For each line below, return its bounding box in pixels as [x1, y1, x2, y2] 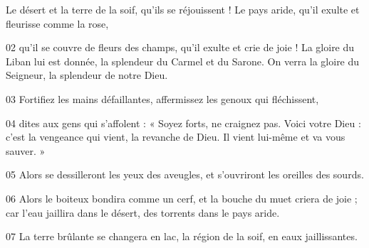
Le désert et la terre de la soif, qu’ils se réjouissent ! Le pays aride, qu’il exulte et [6, 2, 360, 16]
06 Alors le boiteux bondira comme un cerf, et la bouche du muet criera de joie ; [6, 190, 358, 205]
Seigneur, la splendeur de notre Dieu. [6, 68, 168, 82]
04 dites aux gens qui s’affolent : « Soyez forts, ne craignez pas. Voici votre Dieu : [6, 115, 361, 130]
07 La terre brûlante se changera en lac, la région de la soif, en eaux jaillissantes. [6, 229, 358, 244]
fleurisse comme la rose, [6, 16, 109, 31]
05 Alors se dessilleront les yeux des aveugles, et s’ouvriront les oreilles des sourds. [6, 167, 364, 182]
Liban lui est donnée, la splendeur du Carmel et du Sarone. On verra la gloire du [6, 53, 360, 68]
